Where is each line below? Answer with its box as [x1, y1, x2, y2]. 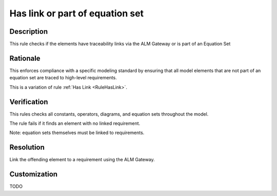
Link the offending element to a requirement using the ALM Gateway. [9, 157, 155, 163]
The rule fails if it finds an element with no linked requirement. [9, 120, 141, 126]
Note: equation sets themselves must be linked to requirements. [9, 129, 145, 136]
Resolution [9, 143, 45, 152]
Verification [9, 97, 48, 106]
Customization [9, 170, 58, 179]
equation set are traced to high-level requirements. [9, 75, 117, 81]
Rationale [9, 54, 41, 62]
